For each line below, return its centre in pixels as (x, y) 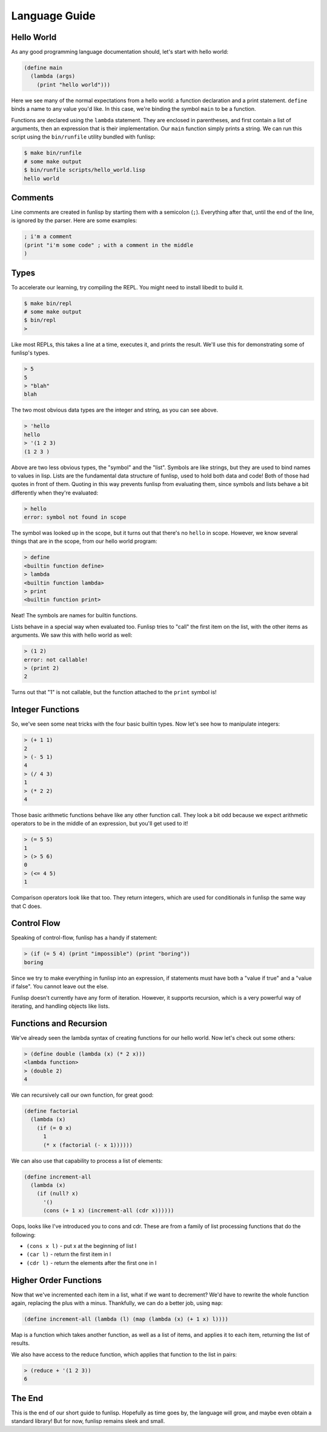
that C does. (26, 906)
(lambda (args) (53, 76)
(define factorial (51, 1111)
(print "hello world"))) (74, 84)
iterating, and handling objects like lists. (61, 1006)
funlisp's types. (30, 353)
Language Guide (54, 16)
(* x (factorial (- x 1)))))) (88, 1145)
